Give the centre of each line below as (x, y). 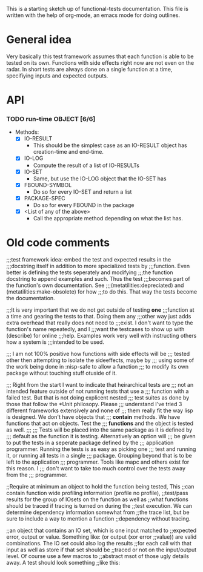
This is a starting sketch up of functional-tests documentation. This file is (98, 9)
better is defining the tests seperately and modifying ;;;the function (90, 272)
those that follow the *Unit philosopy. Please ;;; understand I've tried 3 (94, 404)
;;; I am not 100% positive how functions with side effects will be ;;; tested (98, 353)
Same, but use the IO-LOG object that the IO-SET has (100, 179)
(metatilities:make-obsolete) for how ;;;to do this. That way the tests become (102, 291)
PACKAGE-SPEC (45, 198)
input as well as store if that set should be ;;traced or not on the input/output (101, 550)
